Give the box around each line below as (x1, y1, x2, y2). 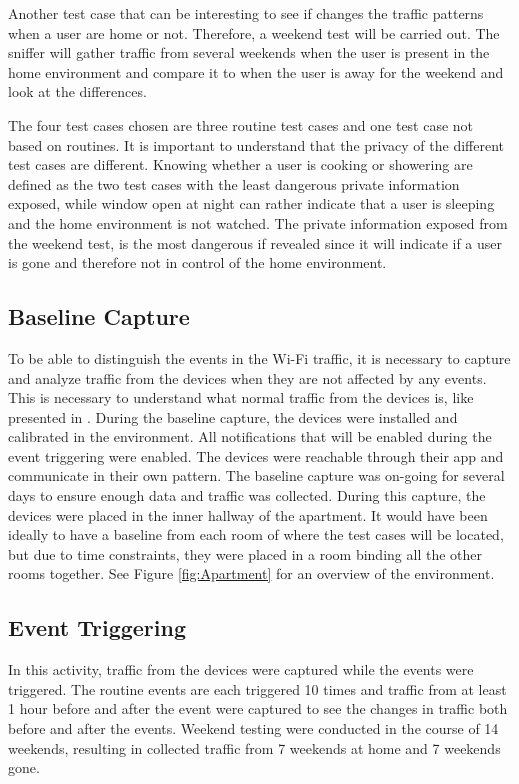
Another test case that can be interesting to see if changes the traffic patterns (8, 3, 484, 23)
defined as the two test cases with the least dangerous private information (8, 173, 460, 194)
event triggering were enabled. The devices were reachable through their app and (8, 445, 504, 466)
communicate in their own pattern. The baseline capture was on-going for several (8, 465, 505, 486)
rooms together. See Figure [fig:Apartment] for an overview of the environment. (8, 563, 495, 584)
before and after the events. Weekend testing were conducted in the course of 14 (8, 718, 499, 739)
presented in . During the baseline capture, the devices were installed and (8, 406, 458, 427)
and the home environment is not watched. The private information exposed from (8, 212, 508, 233)
